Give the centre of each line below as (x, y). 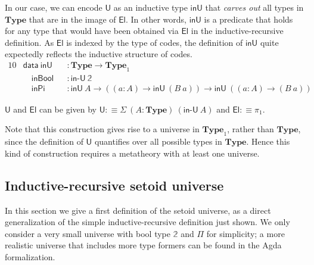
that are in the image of (72, 19)
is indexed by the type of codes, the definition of (155, 42)
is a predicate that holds (248, 19)
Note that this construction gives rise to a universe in (102, 129)
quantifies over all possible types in (158, 141)
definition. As (29, 42)
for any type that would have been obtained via (92, 31)
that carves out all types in (254, 7)
